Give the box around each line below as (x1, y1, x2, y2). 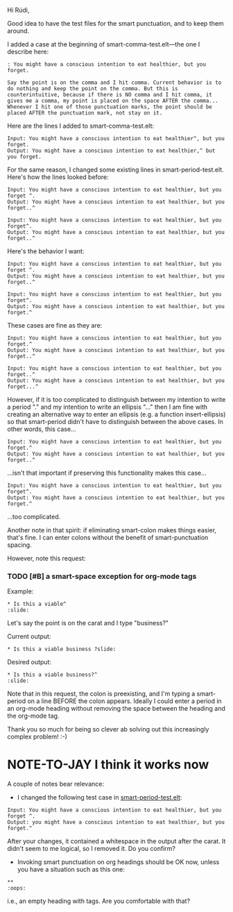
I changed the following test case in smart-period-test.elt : (17, 793, 182, 802)
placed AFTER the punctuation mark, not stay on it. (7, 110, 163, 117)
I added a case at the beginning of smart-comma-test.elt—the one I (7, 40, 200, 48)
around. (7, 27, 30, 35)
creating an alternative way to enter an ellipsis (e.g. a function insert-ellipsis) (7, 410, 226, 419)
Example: (7, 587, 34, 596)
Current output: (7, 632, 51, 641)
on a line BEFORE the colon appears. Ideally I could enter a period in (27, 697, 222, 705)
